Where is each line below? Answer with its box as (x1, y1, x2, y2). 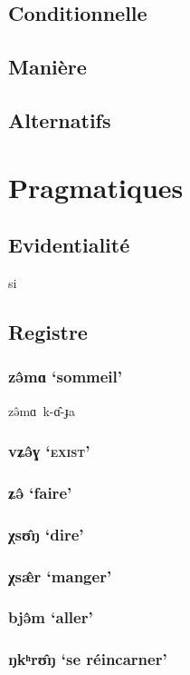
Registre (8, 317, 88, 345)
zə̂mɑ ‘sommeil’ (8, 365, 123, 388)
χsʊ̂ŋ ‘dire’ (8, 522, 84, 545)
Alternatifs (8, 105, 111, 134)
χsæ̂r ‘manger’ (8, 564, 112, 587)
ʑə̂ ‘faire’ (8, 481, 72, 503)
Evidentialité (8, 231, 130, 259)
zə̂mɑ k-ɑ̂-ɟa (8, 401, 76, 420)
